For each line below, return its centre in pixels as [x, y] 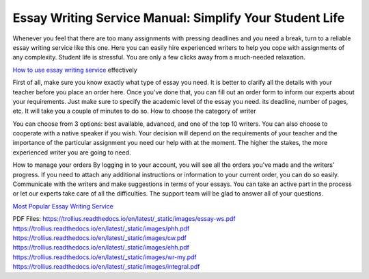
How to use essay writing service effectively [75, 70]
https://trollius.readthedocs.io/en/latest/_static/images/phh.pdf [101, 228]
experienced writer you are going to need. [72, 152]
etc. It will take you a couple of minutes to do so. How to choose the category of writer [134, 111]
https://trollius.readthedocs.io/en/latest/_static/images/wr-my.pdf [105, 257]
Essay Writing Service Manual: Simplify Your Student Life [179, 18]
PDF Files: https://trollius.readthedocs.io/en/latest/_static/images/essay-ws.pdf [124, 219]
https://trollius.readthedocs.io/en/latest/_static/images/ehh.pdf [101, 248]
